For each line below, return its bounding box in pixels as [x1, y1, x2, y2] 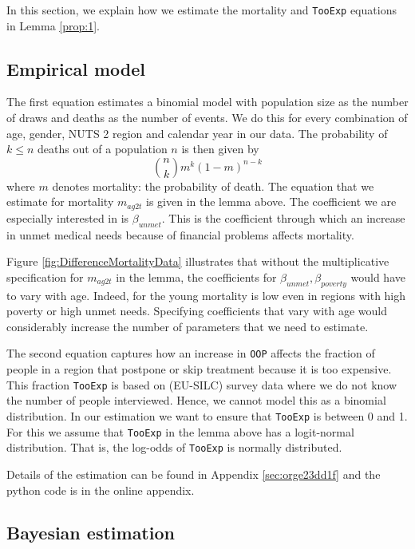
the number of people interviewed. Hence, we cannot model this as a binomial [6, 392, 386, 409]
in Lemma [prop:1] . [6, 17, 100, 34]
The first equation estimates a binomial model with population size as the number [6, 93, 409, 110]
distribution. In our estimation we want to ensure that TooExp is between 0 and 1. [6, 407, 408, 424]
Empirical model [6, 56, 146, 81]
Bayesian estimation [6, 520, 175, 545]
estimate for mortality [6, 193, 114, 210]
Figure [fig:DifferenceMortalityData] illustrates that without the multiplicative [6, 253, 389, 270]
